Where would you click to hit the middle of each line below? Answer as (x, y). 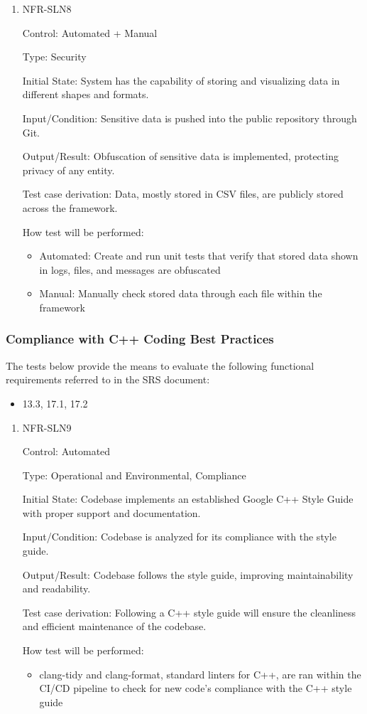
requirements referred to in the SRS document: (108, 379)
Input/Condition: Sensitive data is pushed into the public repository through (190, 118)
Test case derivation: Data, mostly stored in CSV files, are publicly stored (183, 194)
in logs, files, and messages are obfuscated (130, 269)
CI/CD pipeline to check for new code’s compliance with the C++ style (196, 688)
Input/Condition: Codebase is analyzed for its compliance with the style (179, 537)
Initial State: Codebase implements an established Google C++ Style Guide (188, 499)
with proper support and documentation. (111, 512)
